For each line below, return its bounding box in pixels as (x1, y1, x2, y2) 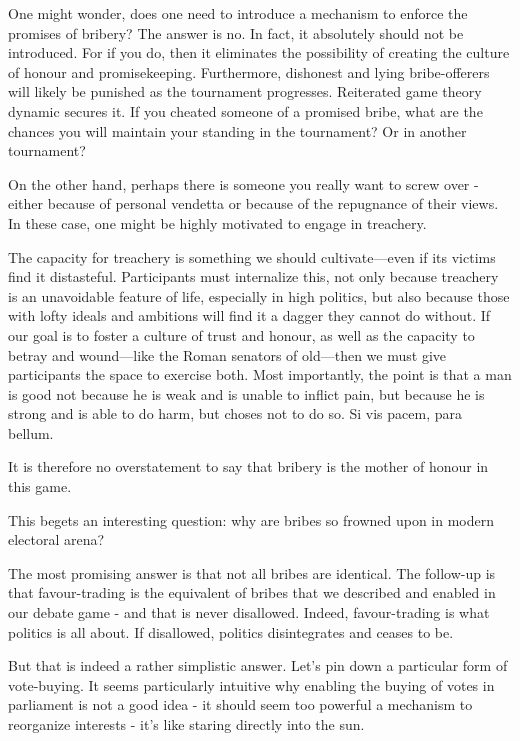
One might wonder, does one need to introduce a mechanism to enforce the (8, 3, 468, 23)
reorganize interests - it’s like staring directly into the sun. (8, 714, 365, 734)
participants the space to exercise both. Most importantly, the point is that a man (8, 364, 512, 385)
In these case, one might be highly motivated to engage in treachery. (8, 212, 427, 233)
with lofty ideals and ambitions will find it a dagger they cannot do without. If (8, 305, 491, 326)
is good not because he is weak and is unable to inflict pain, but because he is (8, 383, 485, 404)
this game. (8, 476, 72, 497)
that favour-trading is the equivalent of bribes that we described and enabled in (8, 582, 496, 603)
